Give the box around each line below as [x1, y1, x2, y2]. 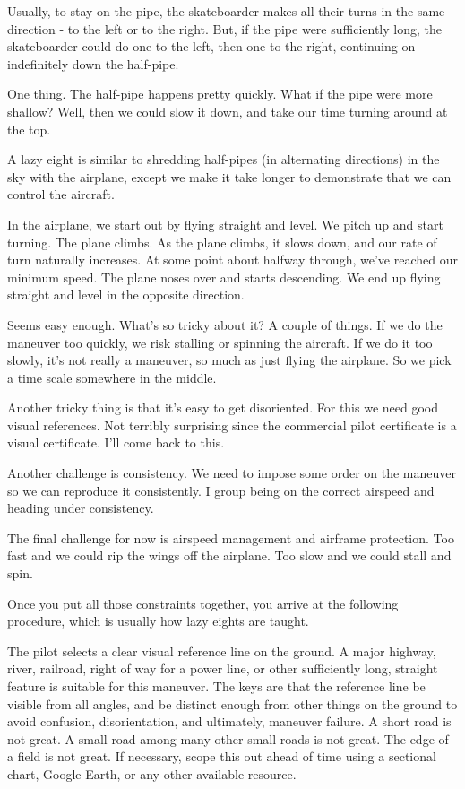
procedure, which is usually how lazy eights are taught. [7, 611, 309, 630]
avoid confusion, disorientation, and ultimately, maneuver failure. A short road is [7, 712, 452, 731]
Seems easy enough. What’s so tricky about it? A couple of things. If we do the [7, 315, 443, 334]
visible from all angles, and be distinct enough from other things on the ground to [7, 694, 458, 713]
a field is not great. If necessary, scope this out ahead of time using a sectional [7, 747, 436, 766]
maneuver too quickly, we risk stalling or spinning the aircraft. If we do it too [7, 333, 433, 351]
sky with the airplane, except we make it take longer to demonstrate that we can [7, 167, 452, 186]
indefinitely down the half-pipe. [7, 54, 179, 73]
